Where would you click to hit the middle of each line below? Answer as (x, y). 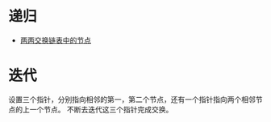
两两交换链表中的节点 (55, 40)
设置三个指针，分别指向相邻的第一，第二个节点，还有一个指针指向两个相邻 (132, 99)
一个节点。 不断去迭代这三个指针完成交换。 (101, 109)
